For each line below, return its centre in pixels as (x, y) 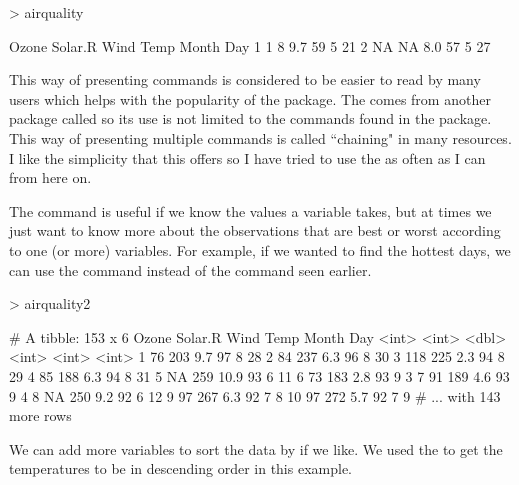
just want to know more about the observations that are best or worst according (255, 230)
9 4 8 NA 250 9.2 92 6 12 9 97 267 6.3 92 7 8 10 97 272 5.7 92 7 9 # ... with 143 (255, 395)
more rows (40, 415)
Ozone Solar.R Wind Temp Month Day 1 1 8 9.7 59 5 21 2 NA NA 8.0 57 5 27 (250, 45)
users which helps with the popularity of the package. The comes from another (250, 98)
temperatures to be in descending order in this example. (180, 468)
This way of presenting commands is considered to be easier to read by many (245, 79)
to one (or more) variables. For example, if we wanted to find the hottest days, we (260, 249)
